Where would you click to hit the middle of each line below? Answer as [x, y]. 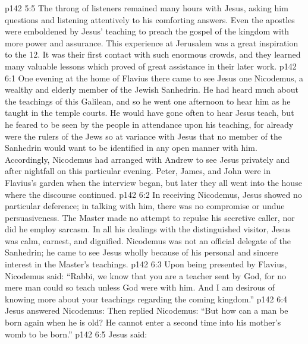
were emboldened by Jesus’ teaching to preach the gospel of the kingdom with [147, 31]
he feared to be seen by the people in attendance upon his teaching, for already [149, 124]
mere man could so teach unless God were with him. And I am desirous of [140, 287]
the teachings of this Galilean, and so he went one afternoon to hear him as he [148, 101]
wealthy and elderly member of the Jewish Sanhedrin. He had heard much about [152, 89]
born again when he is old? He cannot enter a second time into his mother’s [143, 322]
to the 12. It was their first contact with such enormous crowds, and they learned [153, 54]
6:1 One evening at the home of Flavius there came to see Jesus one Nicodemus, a [154, 78]
